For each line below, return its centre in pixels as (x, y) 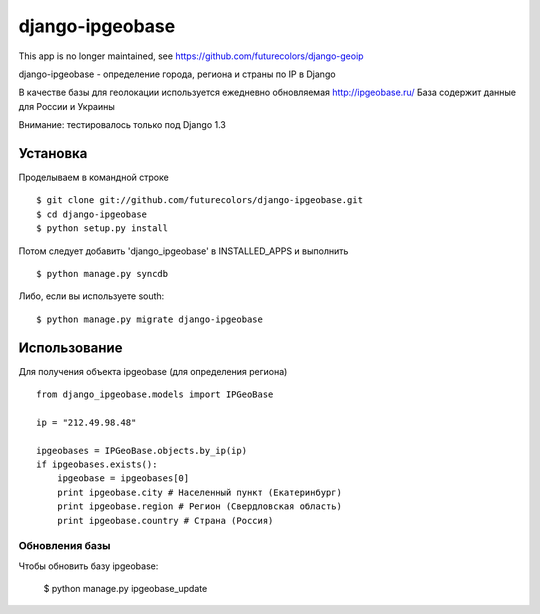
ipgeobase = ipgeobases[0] (123, 478)
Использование (70, 347)
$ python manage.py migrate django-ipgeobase (150, 319)
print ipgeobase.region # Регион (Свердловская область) (199, 506)
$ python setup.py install (102, 228)
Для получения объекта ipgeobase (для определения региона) (153, 371)
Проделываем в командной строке (93, 177)
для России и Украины (66, 106)
